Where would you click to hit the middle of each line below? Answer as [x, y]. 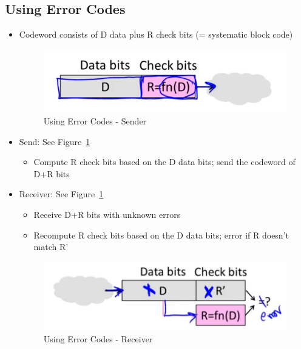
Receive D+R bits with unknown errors [107, 214]
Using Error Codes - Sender [95, 121]
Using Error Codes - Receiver [98, 338]
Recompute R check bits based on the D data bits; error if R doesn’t [161, 235]
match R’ [51, 247]
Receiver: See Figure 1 [61, 194]
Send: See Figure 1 [55, 141]
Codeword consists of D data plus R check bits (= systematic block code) [156, 34]
